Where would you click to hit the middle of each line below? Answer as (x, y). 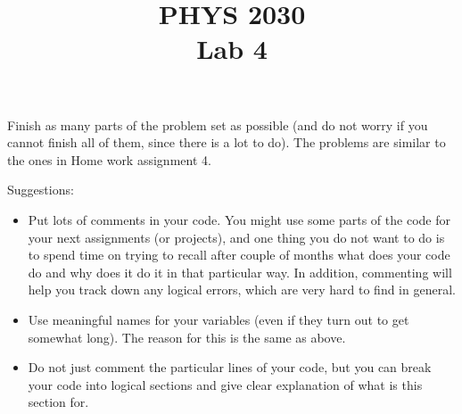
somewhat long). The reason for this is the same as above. (187, 337)
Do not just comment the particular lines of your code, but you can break (230, 367)
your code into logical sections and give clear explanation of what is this (225, 384)
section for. (58, 402)
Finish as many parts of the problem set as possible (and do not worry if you (218, 124)
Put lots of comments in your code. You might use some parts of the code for (239, 219)
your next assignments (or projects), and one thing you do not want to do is (236, 237)
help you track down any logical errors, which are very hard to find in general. (242, 290)
